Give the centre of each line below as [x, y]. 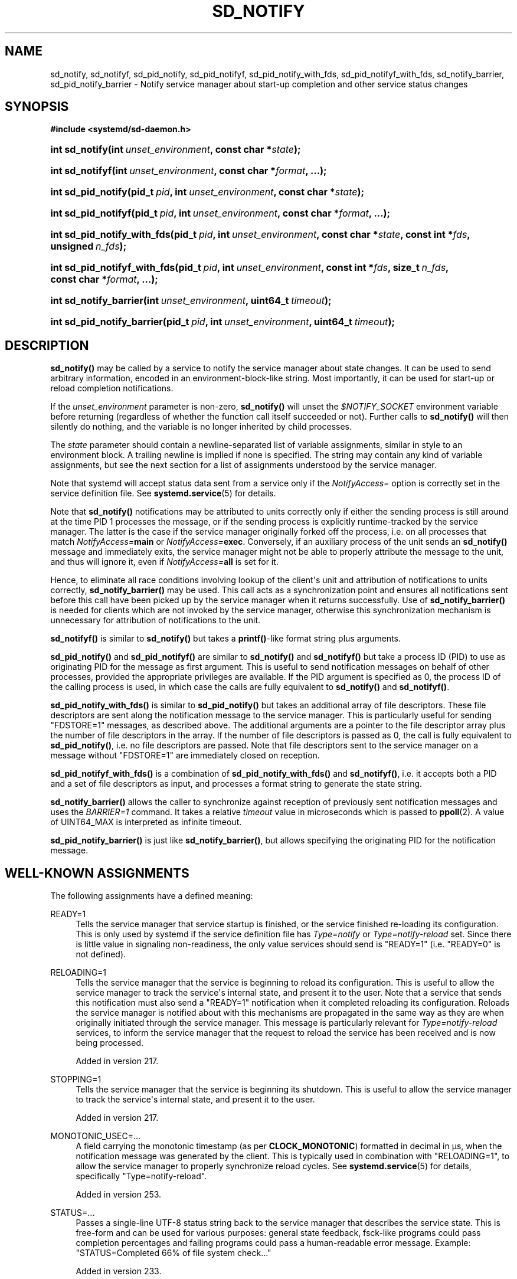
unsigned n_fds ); [89, 246]
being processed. [110, 1043]
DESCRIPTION [47, 345]
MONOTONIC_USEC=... [96, 1136]
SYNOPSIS [37, 107]
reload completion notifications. [112, 388]
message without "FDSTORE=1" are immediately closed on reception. [185, 755]
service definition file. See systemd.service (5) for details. [163, 493]
